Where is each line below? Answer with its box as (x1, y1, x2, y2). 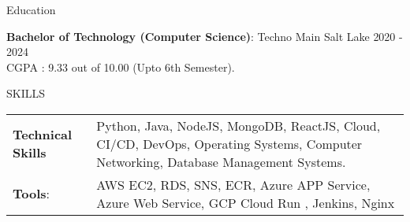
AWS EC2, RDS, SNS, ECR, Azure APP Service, (96, 175, 371, 194)
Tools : (13, 184, 50, 203)
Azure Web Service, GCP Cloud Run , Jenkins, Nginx (96, 193, 395, 212)
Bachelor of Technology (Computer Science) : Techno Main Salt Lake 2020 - (6, 28, 403, 44)
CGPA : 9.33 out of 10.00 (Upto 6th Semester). (6, 58, 235, 75)
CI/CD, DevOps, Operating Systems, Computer (96, 134, 363, 153)
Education (6, 2, 56, 17)
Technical (13, 125, 73, 144)
